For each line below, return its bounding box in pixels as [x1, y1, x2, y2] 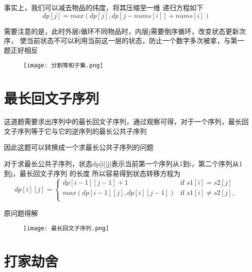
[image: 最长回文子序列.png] [23, 225, 109, 232]
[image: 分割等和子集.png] [23, 62, 103, 69]
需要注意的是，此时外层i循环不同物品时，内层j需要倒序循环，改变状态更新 [4, 26, 239, 36]
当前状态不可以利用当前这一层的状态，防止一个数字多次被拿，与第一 [26, 35, 244, 46]
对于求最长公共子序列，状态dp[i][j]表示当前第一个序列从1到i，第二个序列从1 [4, 158, 243, 168]
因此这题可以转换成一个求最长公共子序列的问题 [4, 142, 153, 152]
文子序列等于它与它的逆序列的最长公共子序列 [4, 126, 147, 136]
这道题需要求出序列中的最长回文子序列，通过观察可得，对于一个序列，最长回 [4, 116, 249, 127]
